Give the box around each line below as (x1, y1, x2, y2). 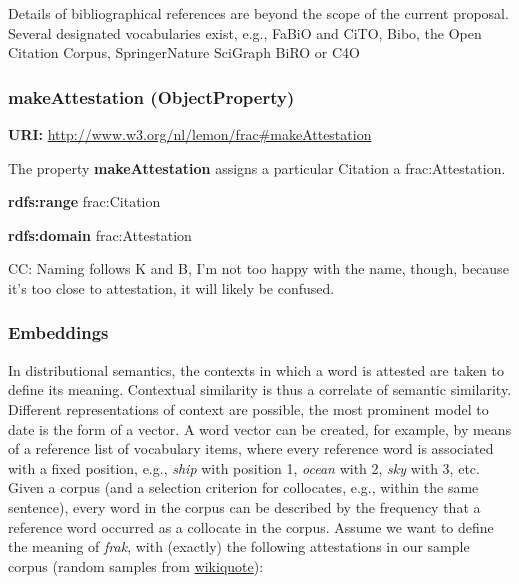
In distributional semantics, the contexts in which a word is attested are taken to (8, 359, 504, 380)
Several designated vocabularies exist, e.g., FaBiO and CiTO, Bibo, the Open (8, 22, 482, 43)
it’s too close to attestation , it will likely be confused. (8, 277, 335, 298)
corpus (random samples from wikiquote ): (8, 555, 264, 576)
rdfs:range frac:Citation (8, 191, 161, 212)
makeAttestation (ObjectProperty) (8, 84, 295, 109)
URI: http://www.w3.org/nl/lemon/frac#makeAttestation (8, 124, 372, 144)
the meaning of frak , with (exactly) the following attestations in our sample (8, 536, 470, 557)
